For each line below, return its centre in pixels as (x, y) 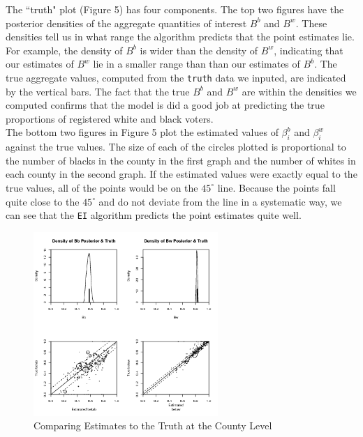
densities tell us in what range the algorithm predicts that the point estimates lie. (180, 37)
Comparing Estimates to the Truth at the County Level (153, 426)
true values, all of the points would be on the (102, 187)
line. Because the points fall (276, 187)
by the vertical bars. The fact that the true (98, 91)
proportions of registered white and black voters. (110, 118)
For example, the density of (64, 50)
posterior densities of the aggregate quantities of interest (126, 23)
